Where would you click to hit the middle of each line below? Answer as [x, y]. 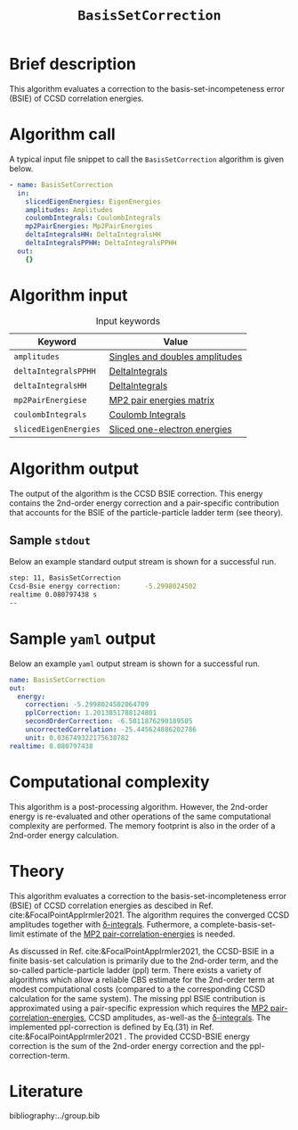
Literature [46, 1091]
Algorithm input [68, 295]
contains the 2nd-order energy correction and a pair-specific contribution [145, 503]
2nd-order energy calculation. [64, 835]
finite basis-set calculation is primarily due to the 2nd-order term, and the [144, 961]
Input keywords [128, 321]
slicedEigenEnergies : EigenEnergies [93, 202]
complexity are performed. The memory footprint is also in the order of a [142, 825]
